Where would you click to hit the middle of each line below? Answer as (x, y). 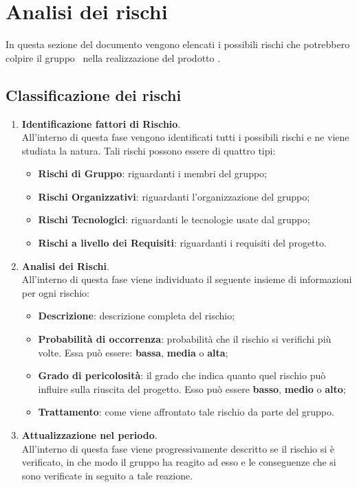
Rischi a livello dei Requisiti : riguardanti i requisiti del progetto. (182, 243)
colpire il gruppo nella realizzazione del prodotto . (113, 57)
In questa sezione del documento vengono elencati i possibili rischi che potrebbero (178, 44)
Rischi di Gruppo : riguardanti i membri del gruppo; (152, 173)
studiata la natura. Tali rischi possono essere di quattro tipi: (149, 150)
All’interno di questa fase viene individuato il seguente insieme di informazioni (187, 279)
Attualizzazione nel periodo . (89, 435)
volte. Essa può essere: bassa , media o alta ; (133, 352)
